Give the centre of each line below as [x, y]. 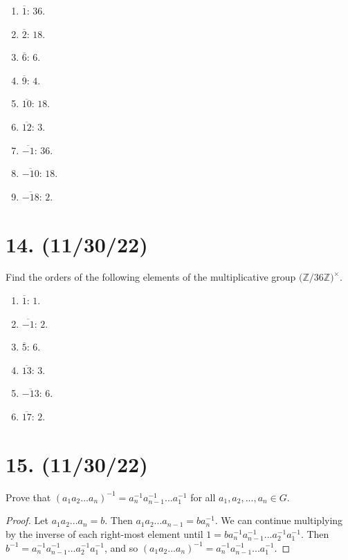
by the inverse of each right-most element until [104, 533]
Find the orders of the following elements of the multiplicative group [151, 277]
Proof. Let [27, 520]
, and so [121, 547]
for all [203, 497]
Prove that [28, 497]
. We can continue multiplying [279, 520]
